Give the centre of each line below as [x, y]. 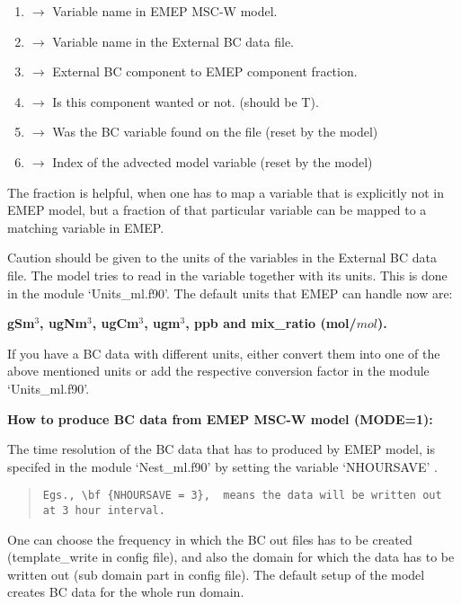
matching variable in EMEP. [86, 227]
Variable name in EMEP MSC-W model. [165, 11]
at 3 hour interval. [104, 510]
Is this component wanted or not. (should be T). [186, 101]
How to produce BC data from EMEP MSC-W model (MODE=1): [220, 418]
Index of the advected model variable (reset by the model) [213, 161]
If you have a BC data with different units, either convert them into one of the [224, 353]
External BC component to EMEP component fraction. [205, 71]
